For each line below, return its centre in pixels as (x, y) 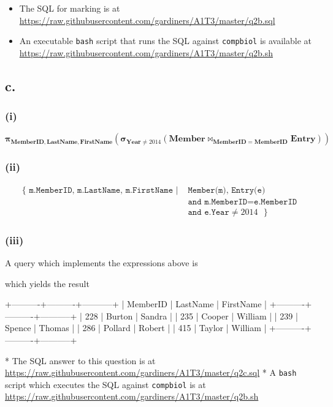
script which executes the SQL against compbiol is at (105, 384)
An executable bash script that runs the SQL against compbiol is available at (165, 41)
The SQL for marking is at (70, 8)
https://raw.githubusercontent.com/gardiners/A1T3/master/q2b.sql (147, 20)
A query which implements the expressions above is (101, 262)
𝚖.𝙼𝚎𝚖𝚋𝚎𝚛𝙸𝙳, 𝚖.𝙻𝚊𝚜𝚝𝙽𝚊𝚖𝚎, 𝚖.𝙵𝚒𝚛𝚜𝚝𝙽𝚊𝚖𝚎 (101, 190)
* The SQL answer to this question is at (80, 360)
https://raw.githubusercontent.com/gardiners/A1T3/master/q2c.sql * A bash (151, 372)
